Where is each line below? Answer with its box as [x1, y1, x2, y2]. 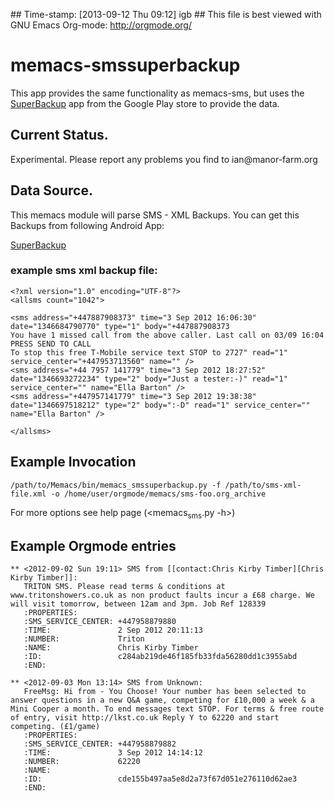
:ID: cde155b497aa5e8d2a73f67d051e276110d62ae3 [23, 774, 298, 784]
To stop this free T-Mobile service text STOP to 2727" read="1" [10, 347, 288, 358]
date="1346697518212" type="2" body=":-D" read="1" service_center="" [10, 400, 311, 410]
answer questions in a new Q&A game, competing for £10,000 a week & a [10, 695, 315, 706]
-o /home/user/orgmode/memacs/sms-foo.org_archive [50, 489, 267, 499]
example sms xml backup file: [10, 264, 158, 278]
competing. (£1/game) [10, 722, 101, 732]
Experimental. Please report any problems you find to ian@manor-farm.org [10, 153, 318, 165]
